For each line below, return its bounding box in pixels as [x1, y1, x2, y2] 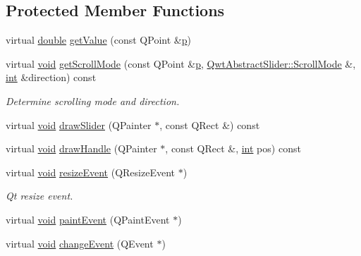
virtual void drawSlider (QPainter [6, 117, 152, 132]
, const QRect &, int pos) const [165, 141, 301, 156]
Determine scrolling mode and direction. [6, 93, 180, 108]
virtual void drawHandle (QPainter [6, 141, 157, 156]
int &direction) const [6, 70, 97, 85]
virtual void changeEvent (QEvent [6, 236, 154, 250]
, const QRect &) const [159, 117, 260, 132]
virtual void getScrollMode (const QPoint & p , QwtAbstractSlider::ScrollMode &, [6, 56, 356, 71]
